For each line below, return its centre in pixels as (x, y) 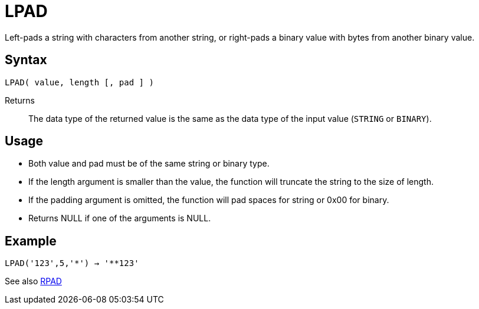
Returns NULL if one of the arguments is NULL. (120, 218)
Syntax (26, 60)
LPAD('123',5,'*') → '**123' (72, 263)
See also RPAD (33, 281)
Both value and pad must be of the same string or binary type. (149, 164)
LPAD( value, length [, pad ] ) (79, 82)
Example (31, 241)
